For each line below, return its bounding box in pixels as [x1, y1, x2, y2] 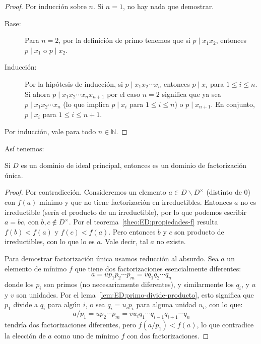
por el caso [107, 88, 141, 99]
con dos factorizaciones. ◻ [126, 330, 209, 340]
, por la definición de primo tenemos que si [58, 35, 190, 45]
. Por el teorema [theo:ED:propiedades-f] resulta [69, 216, 218, 227]
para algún [47, 299, 81, 310]
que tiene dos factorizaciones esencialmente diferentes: [75, 263, 241, 273]
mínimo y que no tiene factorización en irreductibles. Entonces [39, 197, 232, 207]
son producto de [174, 226, 224, 237]
